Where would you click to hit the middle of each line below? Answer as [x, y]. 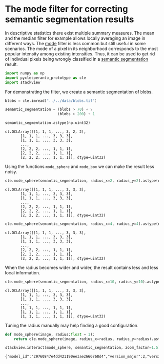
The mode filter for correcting [67, 9]
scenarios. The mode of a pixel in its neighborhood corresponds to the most [82, 49]
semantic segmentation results [70, 19]
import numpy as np [25, 73]
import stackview [23, 82]
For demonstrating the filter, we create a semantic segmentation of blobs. [79, 92]
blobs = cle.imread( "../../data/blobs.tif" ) [51, 101]
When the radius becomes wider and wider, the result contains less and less [82, 267]
